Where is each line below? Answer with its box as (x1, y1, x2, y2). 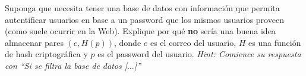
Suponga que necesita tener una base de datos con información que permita (5, 2, 280, 14)
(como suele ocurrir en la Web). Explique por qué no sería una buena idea (5, 25, 276, 37)
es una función (248, 36, 301, 48)
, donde (113, 36, 141, 48)
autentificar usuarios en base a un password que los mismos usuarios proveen (5, 13, 284, 25)
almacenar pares (5, 36, 64, 48)
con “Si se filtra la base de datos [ (5, 59, 127, 71)
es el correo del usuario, (150, 36, 236, 48)
